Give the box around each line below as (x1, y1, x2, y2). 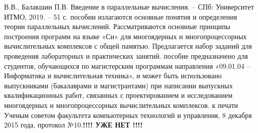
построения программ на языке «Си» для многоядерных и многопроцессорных (4, 31, 247, 41)
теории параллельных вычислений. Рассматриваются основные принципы (4, 21, 231, 32)
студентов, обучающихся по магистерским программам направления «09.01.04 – (4, 60, 250, 71)
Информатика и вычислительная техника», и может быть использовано (4, 70, 222, 81)
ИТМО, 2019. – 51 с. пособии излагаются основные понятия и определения (4, 11, 237, 22)
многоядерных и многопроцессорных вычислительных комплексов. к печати (4, 99, 238, 110)
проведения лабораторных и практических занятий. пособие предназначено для (4, 50, 248, 61)
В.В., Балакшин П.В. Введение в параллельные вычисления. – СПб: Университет (4, 2, 254, 12)
